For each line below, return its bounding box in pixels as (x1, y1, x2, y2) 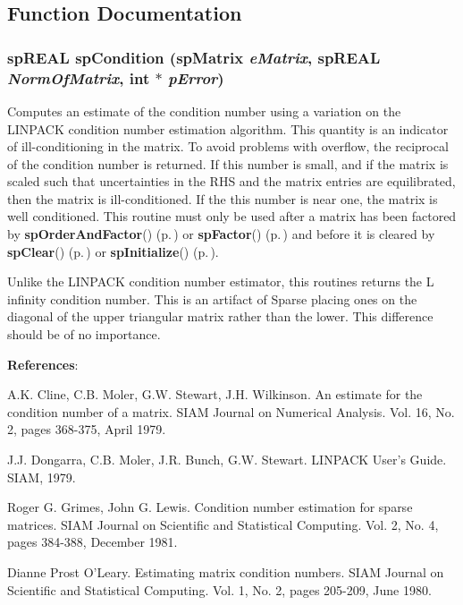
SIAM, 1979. (7, 467, 76, 486)
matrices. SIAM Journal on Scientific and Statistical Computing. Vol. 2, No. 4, (7, 515, 439, 533)
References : (7, 354, 79, 373)
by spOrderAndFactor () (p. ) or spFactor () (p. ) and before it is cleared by (7, 225, 435, 243)
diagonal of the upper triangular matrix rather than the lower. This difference (7, 307, 434, 326)
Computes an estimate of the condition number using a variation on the (7, 101, 401, 120)
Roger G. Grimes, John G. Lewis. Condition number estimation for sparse (7, 498, 413, 516)
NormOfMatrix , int (7, 66, 150, 89)
